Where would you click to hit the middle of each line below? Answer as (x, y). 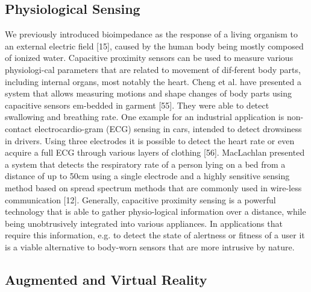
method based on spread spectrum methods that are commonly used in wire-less (153, 187)
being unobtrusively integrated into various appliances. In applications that (144, 223)
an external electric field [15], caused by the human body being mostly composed (154, 46)
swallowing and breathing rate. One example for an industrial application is (145, 117)
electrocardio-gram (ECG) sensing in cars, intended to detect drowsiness (168, 128)
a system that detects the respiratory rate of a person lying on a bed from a (145, 164)
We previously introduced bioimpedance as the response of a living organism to (151, 34)
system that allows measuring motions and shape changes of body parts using (148, 93)
